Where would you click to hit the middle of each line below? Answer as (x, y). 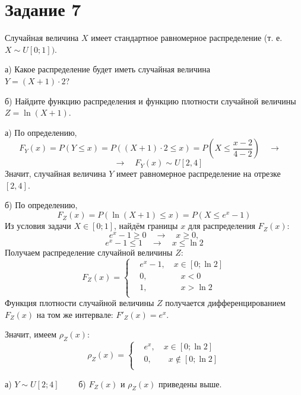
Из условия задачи (38, 226)
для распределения (221, 226)
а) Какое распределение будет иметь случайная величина (107, 69)
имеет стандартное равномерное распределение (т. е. (187, 38)
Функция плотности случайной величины (80, 303)
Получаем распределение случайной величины (89, 252)
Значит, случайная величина (56, 173)
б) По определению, (41, 205)
